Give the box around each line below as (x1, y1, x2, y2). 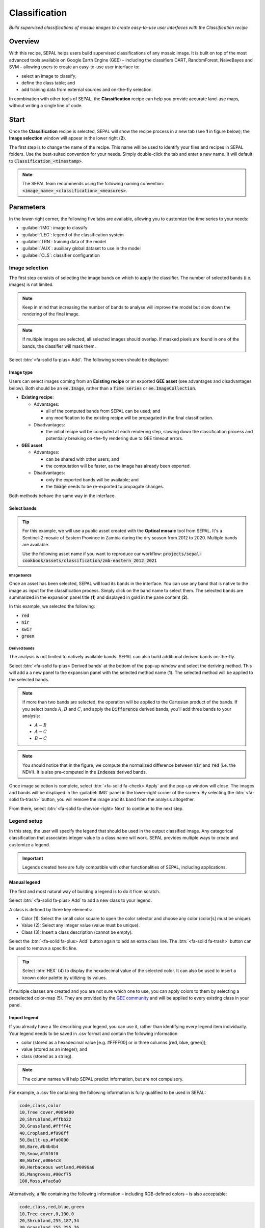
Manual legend (9, 879, 40, 885)
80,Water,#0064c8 (19, 1158, 61, 1164)
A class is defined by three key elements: (9, 906, 93, 912)
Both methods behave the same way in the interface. (9, 493, 116, 499)
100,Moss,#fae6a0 (19, 1178, 61, 1184)
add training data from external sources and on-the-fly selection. (21, 86, 153, 93)
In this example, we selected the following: (9, 603, 95, 609)
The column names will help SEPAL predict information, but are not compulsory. (22, 1076, 184, 1082)
